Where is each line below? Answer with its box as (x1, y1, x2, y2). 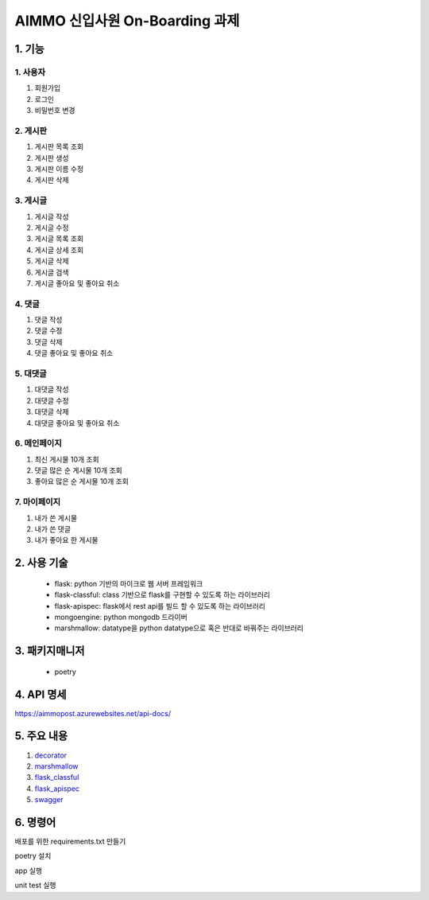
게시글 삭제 (34, 256, 69, 266)
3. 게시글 (14, 195, 48, 206)
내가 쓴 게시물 (34, 513, 78, 523)
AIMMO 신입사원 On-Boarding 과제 (14, 12, 240, 29)
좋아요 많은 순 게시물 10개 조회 (34, 477, 129, 486)
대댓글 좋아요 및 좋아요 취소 (34, 418, 120, 427)
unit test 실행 (14, 880, 56, 890)
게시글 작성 (34, 212, 69, 221)
